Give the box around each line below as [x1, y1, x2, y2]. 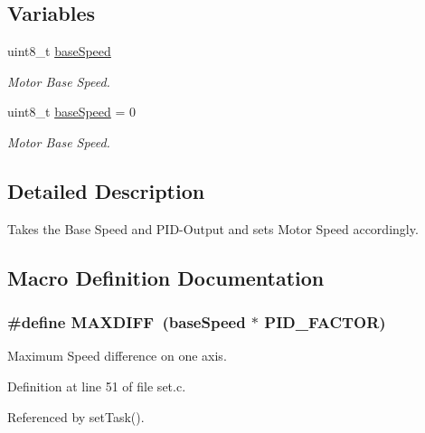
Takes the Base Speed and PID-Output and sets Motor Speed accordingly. [7, 219, 419, 238]
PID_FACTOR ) [264, 311, 386, 334]
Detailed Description [7, 176, 205, 204]
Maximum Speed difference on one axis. [7, 346, 227, 365]
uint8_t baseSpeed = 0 [7, 102, 137, 121]
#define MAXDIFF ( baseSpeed [7, 311, 246, 334]
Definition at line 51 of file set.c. [7, 376, 186, 395]
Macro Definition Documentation [7, 263, 325, 291]
